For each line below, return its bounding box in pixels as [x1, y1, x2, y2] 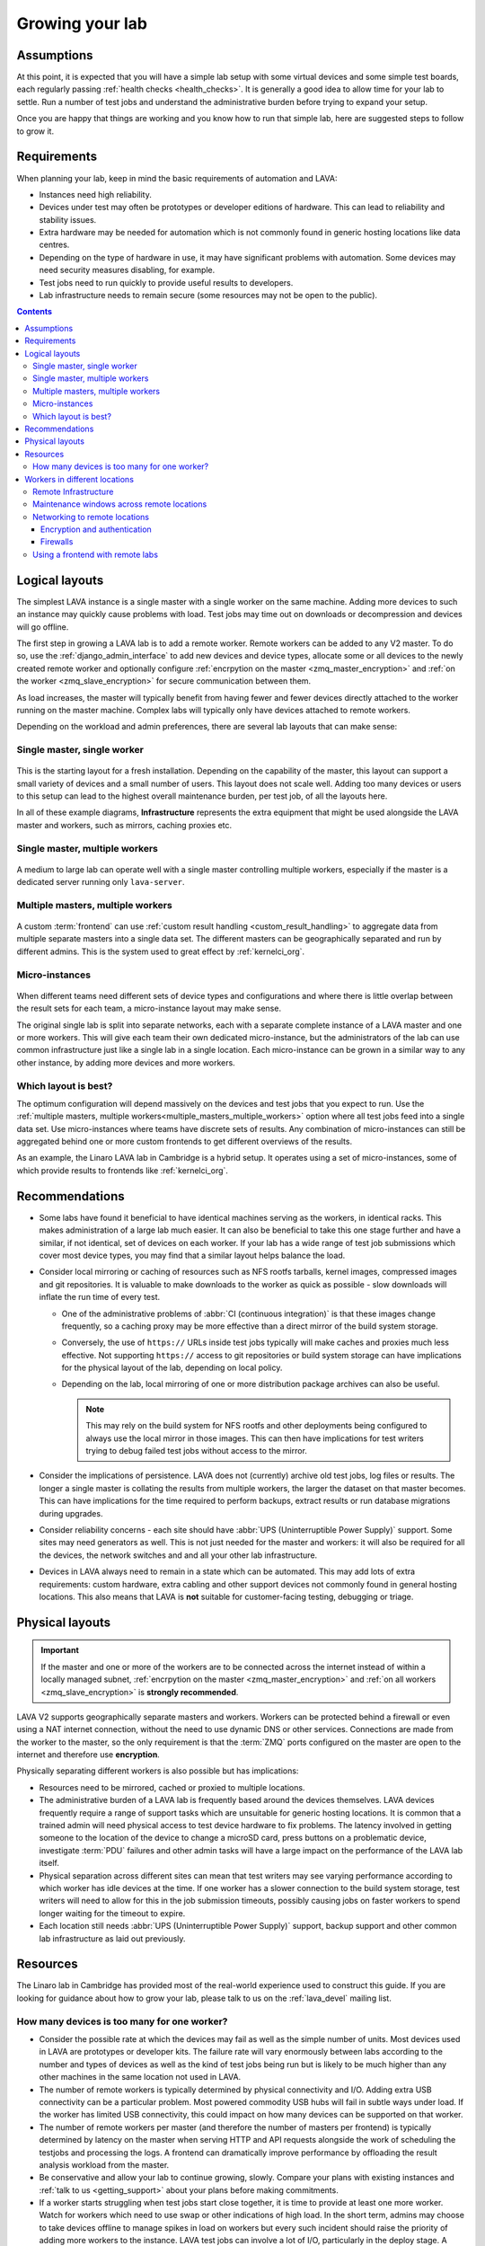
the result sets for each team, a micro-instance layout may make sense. [16, 1003, 282, 1014]
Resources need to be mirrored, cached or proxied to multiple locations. [39, 1782, 305, 1792]
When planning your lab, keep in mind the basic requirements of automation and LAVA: [16, 172, 338, 183]
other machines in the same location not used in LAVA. [39, 2072, 242, 2082]
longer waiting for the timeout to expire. [39, 1907, 186, 1918]
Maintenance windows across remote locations [32, 499, 207, 509]
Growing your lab [16, 13, 148, 33]
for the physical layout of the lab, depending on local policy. [61, 1362, 283, 1374]
